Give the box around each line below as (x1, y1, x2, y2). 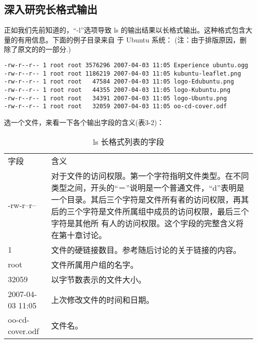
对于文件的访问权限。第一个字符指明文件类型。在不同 (51, 170, 249, 181)
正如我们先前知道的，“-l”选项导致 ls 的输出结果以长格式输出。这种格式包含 (4, 25, 246, 35)
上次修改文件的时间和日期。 (51, 294, 154, 305)
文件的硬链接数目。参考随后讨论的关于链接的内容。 (51, 244, 241, 256)
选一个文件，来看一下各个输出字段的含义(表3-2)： (4, 117, 164, 127)
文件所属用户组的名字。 (51, 258, 138, 270)
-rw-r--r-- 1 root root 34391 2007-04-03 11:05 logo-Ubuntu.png (4, 94, 227, 102)
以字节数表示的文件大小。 (51, 273, 146, 285)
